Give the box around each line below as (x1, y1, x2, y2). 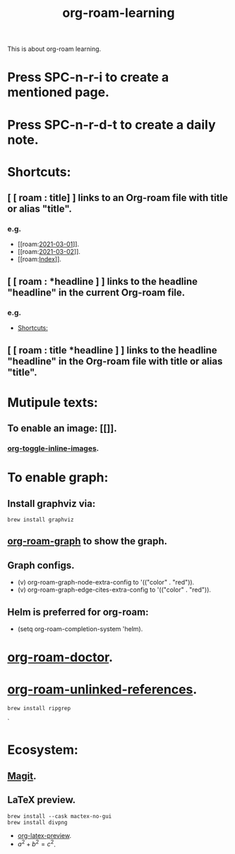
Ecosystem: (7, 742, 79, 758)
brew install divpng (7, 819, 68, 826)
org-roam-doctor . (7, 649, 114, 666)
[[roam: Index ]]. (17, 255, 62, 264)
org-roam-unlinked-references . (7, 682, 198, 697)
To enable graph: (7, 470, 109, 486)
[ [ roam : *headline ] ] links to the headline (7, 275, 198, 287)
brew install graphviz (7, 516, 74, 523)
